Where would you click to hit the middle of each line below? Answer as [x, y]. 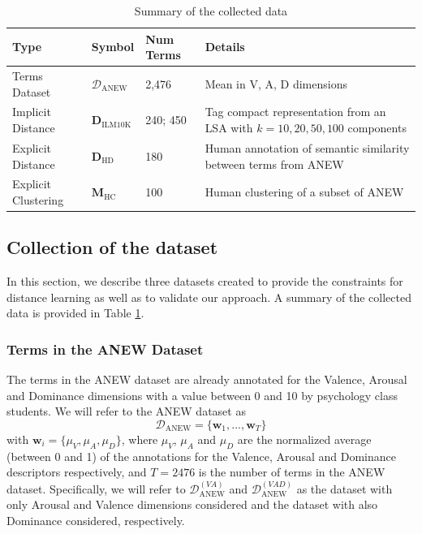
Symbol [113, 47]
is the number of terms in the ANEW [292, 472]
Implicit [32, 112]
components [377, 128]
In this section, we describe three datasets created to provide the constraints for [205, 281]
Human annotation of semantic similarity [307, 147]
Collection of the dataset [112, 247]
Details [225, 47]
